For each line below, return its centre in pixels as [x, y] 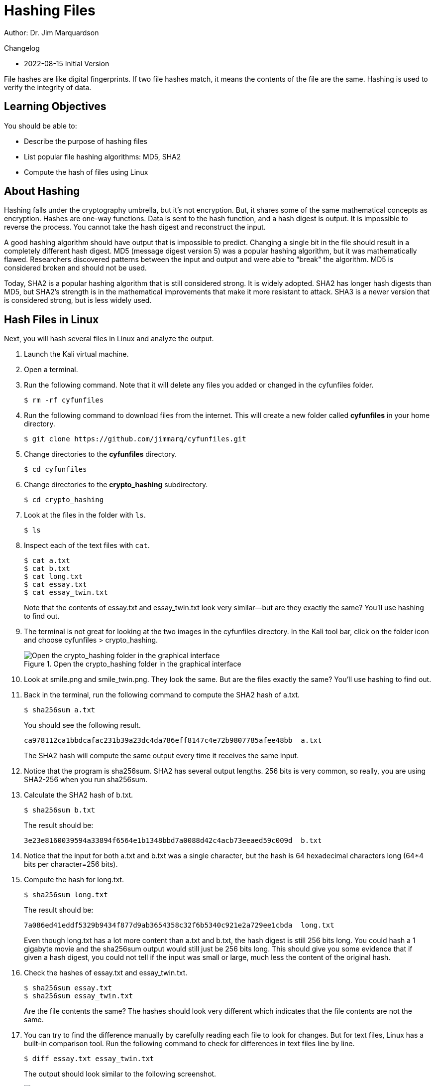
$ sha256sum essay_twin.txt [79, 996]
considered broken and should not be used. [75, 268]
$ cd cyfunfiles [55, 470]
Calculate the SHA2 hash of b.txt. [79, 795]
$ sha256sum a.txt [60, 710]
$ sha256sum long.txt [66, 895]
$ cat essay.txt [55, 585]
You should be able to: [41, 126]
